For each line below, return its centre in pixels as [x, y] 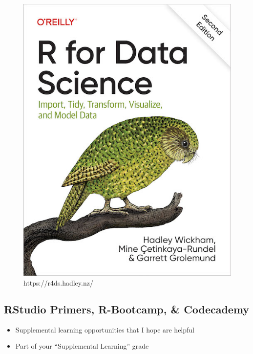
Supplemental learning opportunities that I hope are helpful [105, 329]
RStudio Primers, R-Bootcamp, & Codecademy [127, 309]
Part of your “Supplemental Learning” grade [82, 346]
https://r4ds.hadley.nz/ [58, 282]
